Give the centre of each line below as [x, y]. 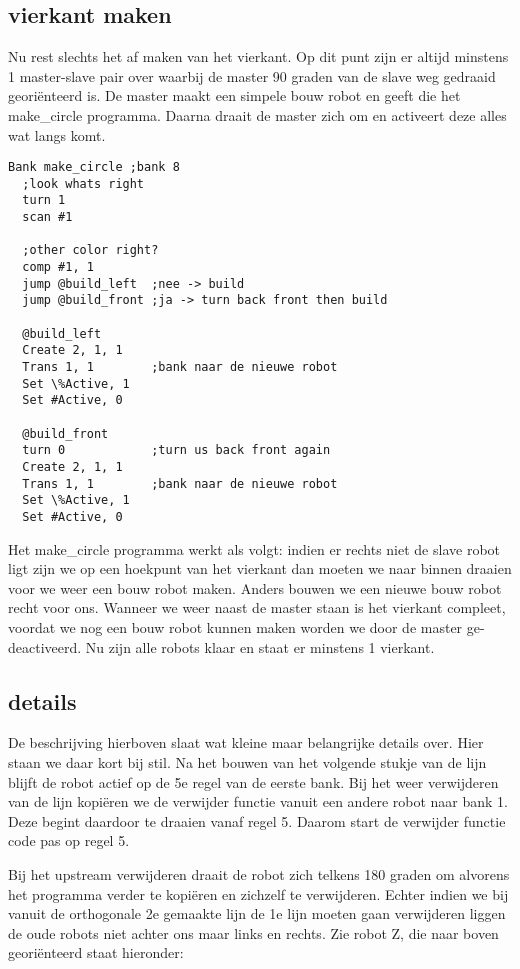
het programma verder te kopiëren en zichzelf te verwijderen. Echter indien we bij [258, 893]
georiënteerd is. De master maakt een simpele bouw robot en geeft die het [234, 95]
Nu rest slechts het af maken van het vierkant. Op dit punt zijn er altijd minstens [258, 56]
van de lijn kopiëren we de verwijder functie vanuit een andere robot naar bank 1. [258, 801]
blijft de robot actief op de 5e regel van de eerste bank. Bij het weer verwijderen [253, 781]
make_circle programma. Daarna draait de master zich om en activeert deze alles [257, 114]
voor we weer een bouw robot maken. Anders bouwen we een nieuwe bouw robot [255, 587]
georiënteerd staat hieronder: [96, 952]
